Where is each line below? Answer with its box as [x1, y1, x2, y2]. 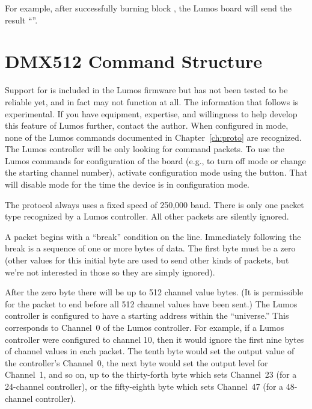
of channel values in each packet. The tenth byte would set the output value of [5, 345, 295, 357]
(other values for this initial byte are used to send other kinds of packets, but [5, 254, 289, 266]
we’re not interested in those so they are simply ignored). [5, 265, 215, 278]
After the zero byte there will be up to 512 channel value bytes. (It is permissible [5, 286, 304, 298]
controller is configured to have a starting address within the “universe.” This [5, 309, 289, 322]
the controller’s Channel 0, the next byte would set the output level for [5, 356, 268, 369]
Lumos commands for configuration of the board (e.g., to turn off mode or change [5, 154, 306, 167]
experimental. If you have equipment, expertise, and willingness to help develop [5, 107, 298, 120]
